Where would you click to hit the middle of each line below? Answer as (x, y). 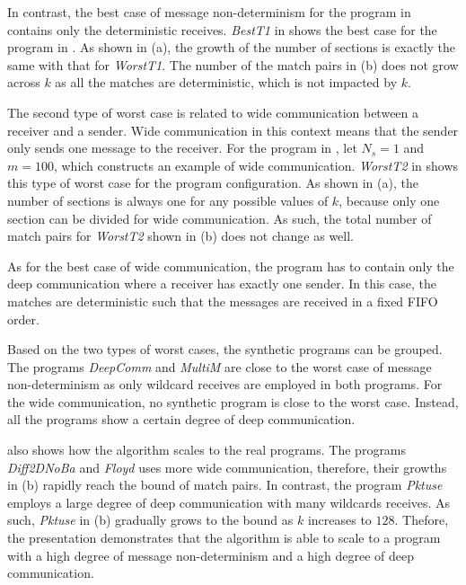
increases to (339, 520)
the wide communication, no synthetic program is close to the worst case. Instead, (233, 401)
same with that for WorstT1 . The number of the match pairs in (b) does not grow (233, 64)
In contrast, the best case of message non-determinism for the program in (209, 12)
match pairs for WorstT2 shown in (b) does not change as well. (181, 236)
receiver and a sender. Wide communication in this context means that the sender (233, 130)
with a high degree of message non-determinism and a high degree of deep (211, 555)
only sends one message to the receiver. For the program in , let (182, 148)
